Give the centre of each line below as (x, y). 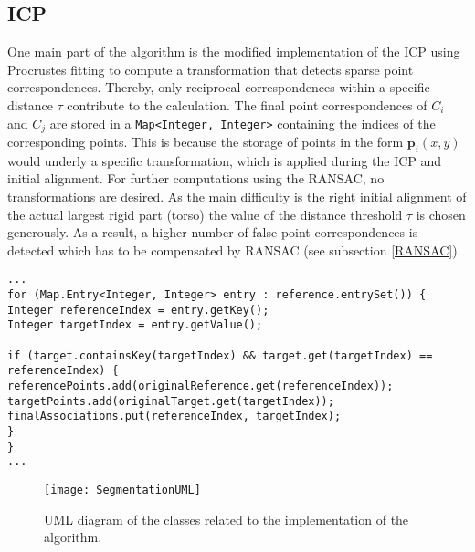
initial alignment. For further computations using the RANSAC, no (196, 178)
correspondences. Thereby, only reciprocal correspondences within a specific (219, 87)
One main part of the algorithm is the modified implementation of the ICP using (234, 52)
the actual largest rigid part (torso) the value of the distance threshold (205, 214)
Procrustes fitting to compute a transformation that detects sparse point (211, 69)
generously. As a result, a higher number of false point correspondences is (213, 232)
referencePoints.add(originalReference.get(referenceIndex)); (201, 385)
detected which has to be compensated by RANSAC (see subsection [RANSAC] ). (234, 250)
